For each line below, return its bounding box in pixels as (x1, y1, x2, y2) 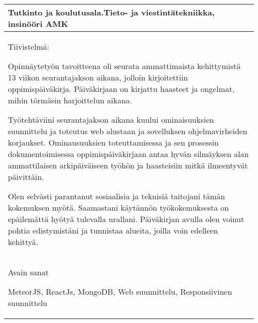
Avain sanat (8, 266, 49, 278)
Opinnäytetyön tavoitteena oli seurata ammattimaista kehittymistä (8, 60, 241, 72)
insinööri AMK (8, 18, 68, 29)
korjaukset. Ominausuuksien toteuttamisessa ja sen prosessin (8, 137, 219, 148)
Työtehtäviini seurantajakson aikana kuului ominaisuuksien (8, 114, 214, 125)
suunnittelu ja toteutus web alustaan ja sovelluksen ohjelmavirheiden (8, 125, 248, 137)
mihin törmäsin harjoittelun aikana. (8, 94, 132, 106)
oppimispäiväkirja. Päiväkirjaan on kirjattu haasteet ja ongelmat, (8, 83, 235, 94)
